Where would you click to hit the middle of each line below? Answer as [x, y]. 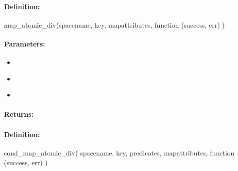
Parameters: [25, 43]
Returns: [19, 114]
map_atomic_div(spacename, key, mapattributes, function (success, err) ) [114, 24]
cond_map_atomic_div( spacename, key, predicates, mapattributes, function [119, 153]
